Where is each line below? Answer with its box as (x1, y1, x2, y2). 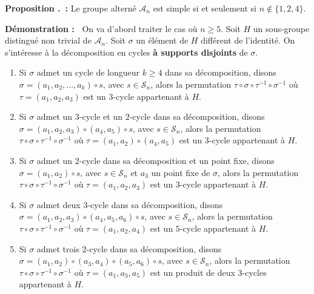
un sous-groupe (253, 22, 310, 34)
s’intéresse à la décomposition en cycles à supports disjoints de (5, 45, 248, 58)
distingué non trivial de (5, 34, 92, 47)
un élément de (136, 34, 189, 47)
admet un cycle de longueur (36, 66, 140, 79)
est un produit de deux (150, 266, 235, 278)
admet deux (36, 198, 81, 211)
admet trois (36, 242, 79, 255)
